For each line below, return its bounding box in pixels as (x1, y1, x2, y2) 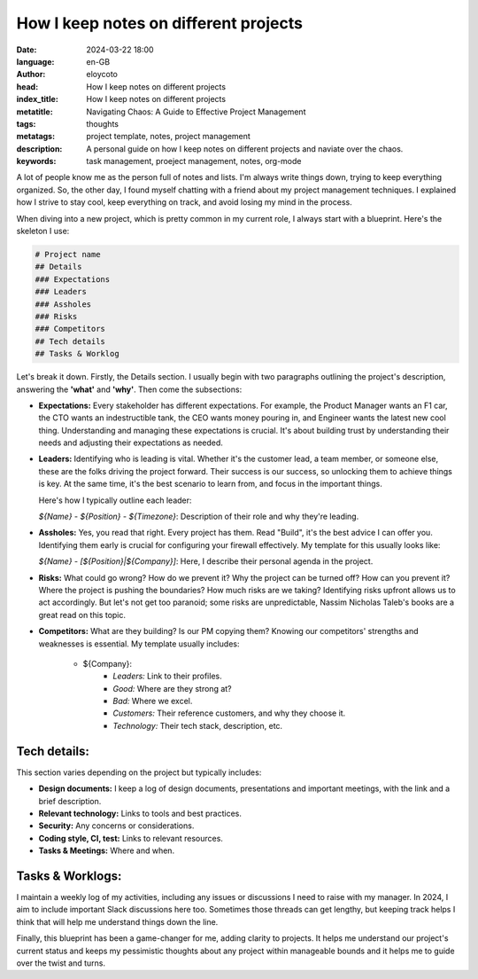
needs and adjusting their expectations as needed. (38, 437, 223, 448)
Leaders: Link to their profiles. (112, 670, 222, 682)
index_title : (16, 94, 59, 105)
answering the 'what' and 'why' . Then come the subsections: (16, 384, 243, 395)
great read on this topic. (38, 609, 127, 620)
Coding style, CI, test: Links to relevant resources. (38, 833, 223, 843)
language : (16, 56, 55, 67)
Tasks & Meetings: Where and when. (38, 845, 175, 856)
